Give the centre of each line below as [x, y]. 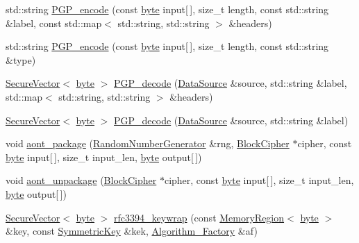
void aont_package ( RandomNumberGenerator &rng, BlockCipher [148, 143]
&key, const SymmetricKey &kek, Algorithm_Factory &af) [132, 231]
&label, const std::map [54, 23]
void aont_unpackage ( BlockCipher [81, 180]
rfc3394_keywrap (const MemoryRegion [199, 217]
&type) [21, 59]
